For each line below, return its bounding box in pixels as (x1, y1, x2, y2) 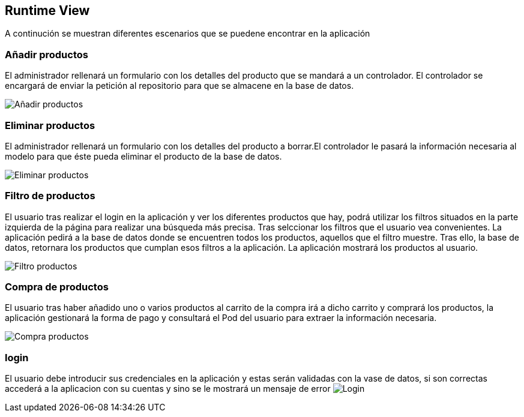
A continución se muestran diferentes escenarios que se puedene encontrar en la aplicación (5, 28, 370, 39)
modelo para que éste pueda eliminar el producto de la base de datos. (5, 151, 282, 161)
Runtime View (5, 3, 90, 18)
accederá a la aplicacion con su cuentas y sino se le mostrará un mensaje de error (5, 383, 331, 394)
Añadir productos (5, 48, 88, 61)
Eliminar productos (5, 119, 95, 131)
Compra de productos (5, 281, 109, 293)
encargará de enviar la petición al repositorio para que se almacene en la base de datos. (5, 80, 354, 91)
